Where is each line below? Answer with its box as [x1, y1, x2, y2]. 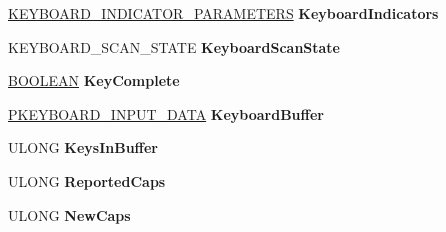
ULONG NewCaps [8, 204, 131, 225]
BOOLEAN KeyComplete [8, 70, 180, 91]
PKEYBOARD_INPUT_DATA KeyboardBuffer [8, 103, 324, 124]
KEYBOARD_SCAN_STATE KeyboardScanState [8, 36, 340, 57]
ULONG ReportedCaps [8, 170, 166, 191]
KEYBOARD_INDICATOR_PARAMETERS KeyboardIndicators [8, 3, 439, 23]
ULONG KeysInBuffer [8, 137, 158, 158]
